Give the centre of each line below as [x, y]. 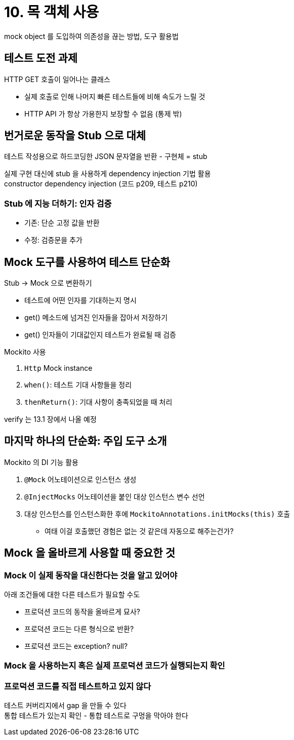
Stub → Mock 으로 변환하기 [48, 283]
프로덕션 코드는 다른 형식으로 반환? [79, 629]
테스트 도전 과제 [41, 58]
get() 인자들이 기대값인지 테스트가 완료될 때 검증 [100, 335]
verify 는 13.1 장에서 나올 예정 [50, 419]
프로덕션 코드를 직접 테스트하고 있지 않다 [78, 686]
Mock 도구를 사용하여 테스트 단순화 [87, 262]
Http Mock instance [58, 368]
